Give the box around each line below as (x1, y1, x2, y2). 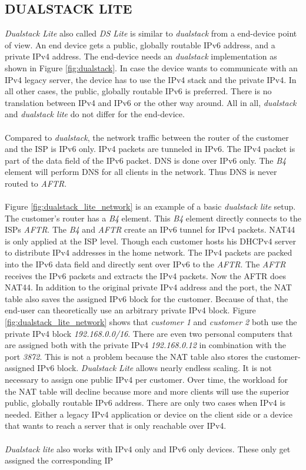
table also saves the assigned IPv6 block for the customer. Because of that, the (5, 292, 288, 304)
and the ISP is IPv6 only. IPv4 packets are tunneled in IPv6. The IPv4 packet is (5, 143, 295, 155)
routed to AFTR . (5, 177, 67, 189)
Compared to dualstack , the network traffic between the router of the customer (5, 131, 289, 143)
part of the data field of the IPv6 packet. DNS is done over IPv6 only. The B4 (5, 154, 287, 166)
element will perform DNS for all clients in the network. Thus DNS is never (5, 166, 277, 178)
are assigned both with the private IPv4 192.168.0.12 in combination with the (5, 339, 286, 351)
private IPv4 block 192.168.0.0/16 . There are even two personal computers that (5, 327, 293, 339)
